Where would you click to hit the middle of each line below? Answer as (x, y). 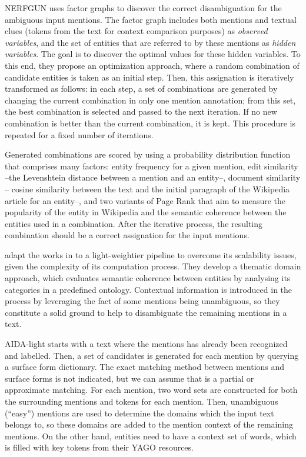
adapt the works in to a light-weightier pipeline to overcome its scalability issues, (151, 254)
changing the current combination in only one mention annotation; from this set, (150, 100)
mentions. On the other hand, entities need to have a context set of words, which (151, 436)
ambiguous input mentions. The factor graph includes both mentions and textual (151, 19)
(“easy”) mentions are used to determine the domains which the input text (139, 413)
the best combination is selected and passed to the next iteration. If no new (141, 111)
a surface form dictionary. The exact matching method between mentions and (145, 367)
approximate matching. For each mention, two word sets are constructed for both (151, 390)
